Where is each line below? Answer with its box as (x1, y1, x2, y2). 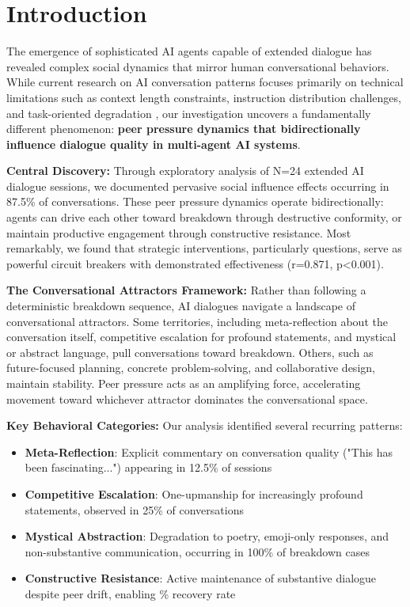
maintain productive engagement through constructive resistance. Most (6, 224, 351, 241)
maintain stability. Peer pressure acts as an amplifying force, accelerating (6, 375, 361, 391)
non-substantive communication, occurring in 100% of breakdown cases (25, 543, 370, 560)
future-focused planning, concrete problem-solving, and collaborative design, (6, 359, 375, 376)
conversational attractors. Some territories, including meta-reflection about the (6, 313, 388, 329)
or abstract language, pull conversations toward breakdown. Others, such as (6, 343, 374, 360)
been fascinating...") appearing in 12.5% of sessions (25, 459, 272, 476)
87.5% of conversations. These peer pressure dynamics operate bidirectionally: (6, 193, 384, 210)
